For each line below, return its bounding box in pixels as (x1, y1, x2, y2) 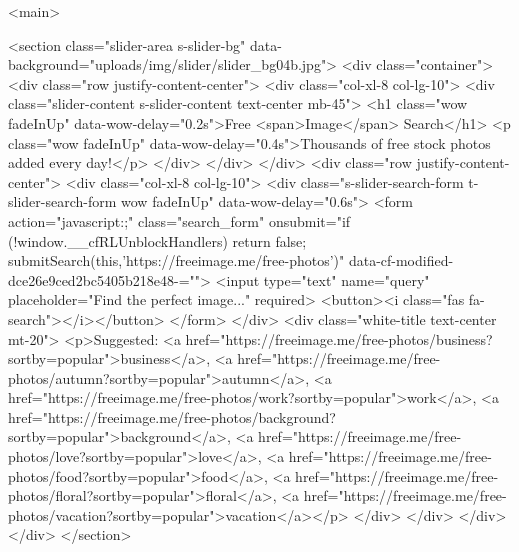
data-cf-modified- (348, 250, 454, 271)
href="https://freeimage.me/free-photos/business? (185, 328, 493, 349)
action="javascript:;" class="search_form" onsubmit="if (8, 210, 351, 231)
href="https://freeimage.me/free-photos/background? (8, 406, 336, 427)
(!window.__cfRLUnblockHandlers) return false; (8, 230, 307, 251)
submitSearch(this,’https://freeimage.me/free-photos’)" (8, 250, 345, 271)
